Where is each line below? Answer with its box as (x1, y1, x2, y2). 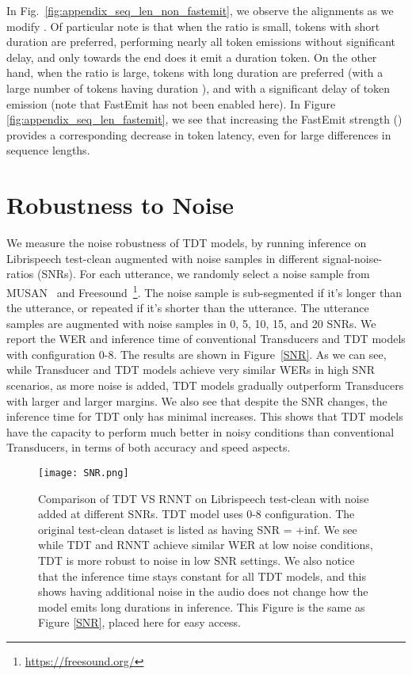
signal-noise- (322, 250, 383, 266)
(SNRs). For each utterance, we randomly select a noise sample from (37, 265, 370, 282)
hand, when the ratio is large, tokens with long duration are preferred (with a (6, 64, 383, 81)
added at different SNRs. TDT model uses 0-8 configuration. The (38, 505, 355, 522)
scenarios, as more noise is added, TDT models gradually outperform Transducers (6, 377, 404, 394)
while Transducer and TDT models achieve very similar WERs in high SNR (6, 361, 376, 378)
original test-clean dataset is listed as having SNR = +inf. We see (38, 521, 357, 537)
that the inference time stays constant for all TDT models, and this (38, 567, 367, 584)
